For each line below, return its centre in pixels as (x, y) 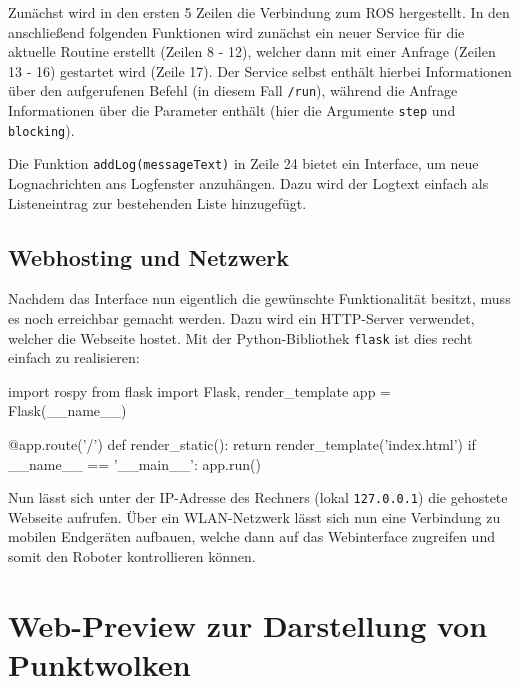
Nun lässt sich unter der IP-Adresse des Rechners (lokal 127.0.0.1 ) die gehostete (258, 497)
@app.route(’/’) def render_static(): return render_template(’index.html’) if (242, 444)
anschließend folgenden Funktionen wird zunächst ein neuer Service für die (236, 31)
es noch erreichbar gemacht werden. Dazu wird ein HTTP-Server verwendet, (241, 317)
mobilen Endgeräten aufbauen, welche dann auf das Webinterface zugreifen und (251, 536)
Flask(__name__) (67, 410)
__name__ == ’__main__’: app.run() (134, 463)
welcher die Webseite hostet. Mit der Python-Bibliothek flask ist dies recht (240, 337)
